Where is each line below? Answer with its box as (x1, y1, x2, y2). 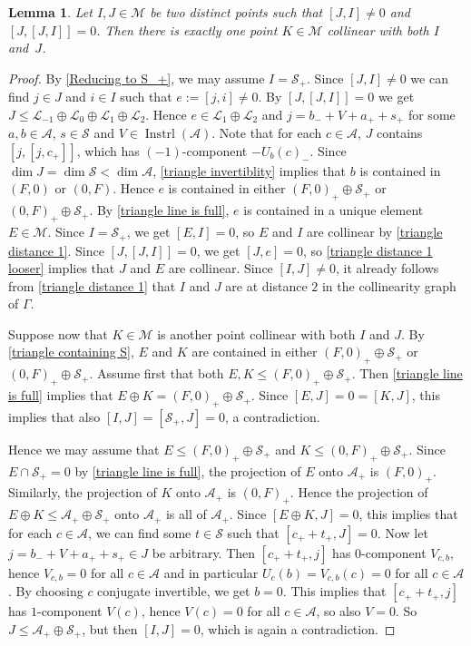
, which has (76, 141, 140, 160)
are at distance (225, 276, 308, 295)
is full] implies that (8, 386, 113, 405)
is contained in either (168, 179, 286, 198)
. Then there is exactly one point (96, 20, 278, 39)
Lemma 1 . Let (8, 3, 93, 21)
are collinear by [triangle (306, 222, 443, 241)
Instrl (144, 128, 175, 142)
